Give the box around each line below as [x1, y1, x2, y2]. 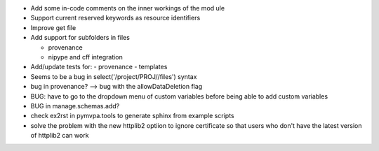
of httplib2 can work [30, 131, 89, 140]
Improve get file [30, 23, 77, 31]
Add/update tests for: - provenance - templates [30, 63, 168, 71]
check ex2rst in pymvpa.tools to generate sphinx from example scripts [30, 112, 234, 120]
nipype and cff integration [48, 52, 123, 61]
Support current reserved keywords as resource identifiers [30, 14, 201, 22]
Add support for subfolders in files [30, 34, 130, 42]
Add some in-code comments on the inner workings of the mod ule [30, 4, 225, 12]
